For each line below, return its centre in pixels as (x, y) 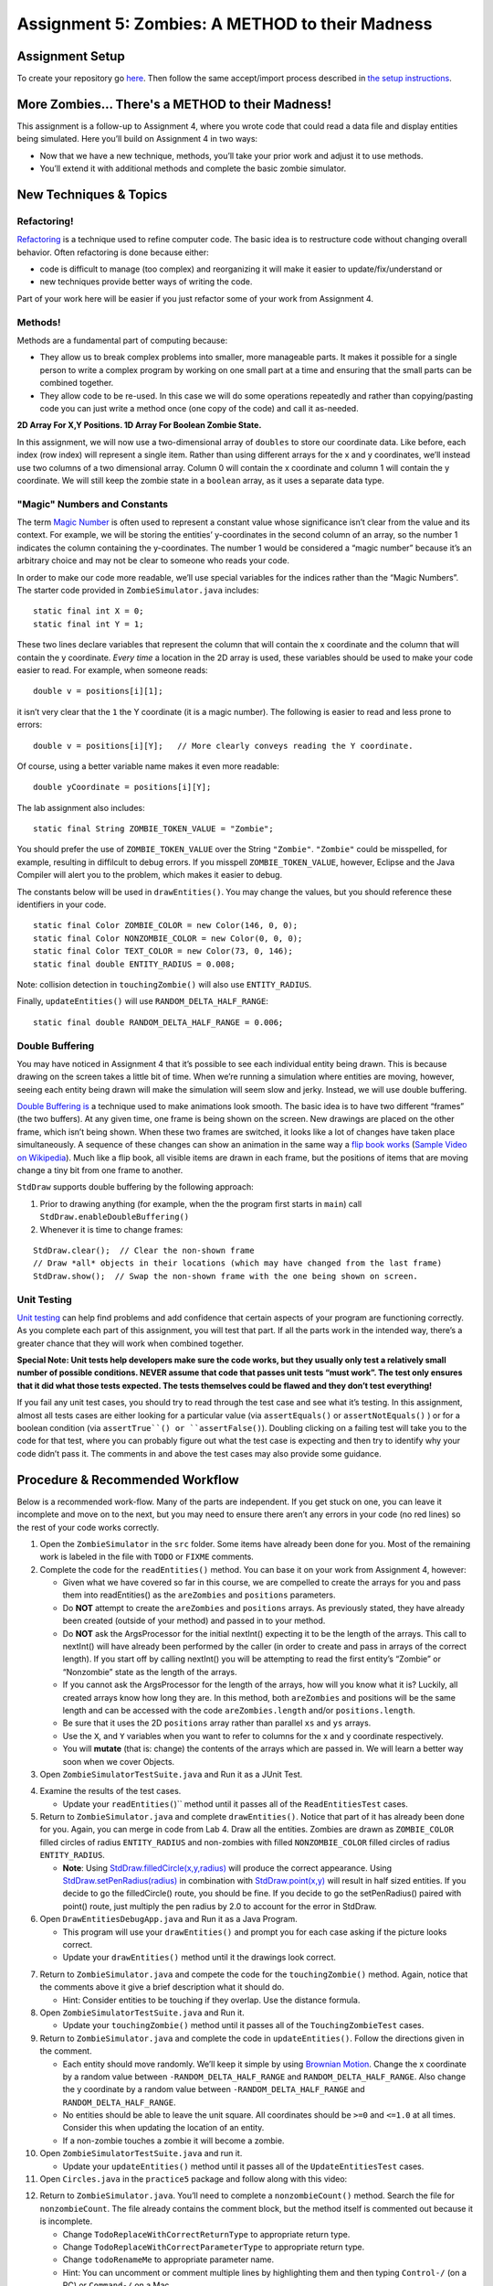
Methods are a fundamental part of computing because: (122, 340)
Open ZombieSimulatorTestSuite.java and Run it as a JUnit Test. (171, 1774)
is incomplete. (66, 2221)
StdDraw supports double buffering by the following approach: (136, 1187)
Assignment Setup (71, 56)
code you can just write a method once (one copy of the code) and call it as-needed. (199, 408)
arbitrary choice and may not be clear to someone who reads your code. (153, 561)
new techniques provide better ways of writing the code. (146, 282)
